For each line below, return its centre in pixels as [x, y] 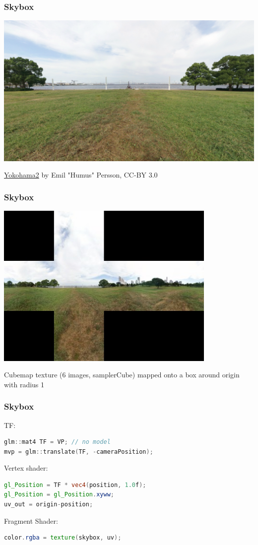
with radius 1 [24, 384]
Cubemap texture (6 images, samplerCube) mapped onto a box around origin [122, 375]
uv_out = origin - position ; [49, 505]
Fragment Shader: [31, 520]
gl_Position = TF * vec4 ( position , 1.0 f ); [75, 485]
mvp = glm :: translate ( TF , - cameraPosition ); [79, 452]
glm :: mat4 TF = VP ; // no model [57, 442]
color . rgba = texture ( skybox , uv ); [63, 538]
